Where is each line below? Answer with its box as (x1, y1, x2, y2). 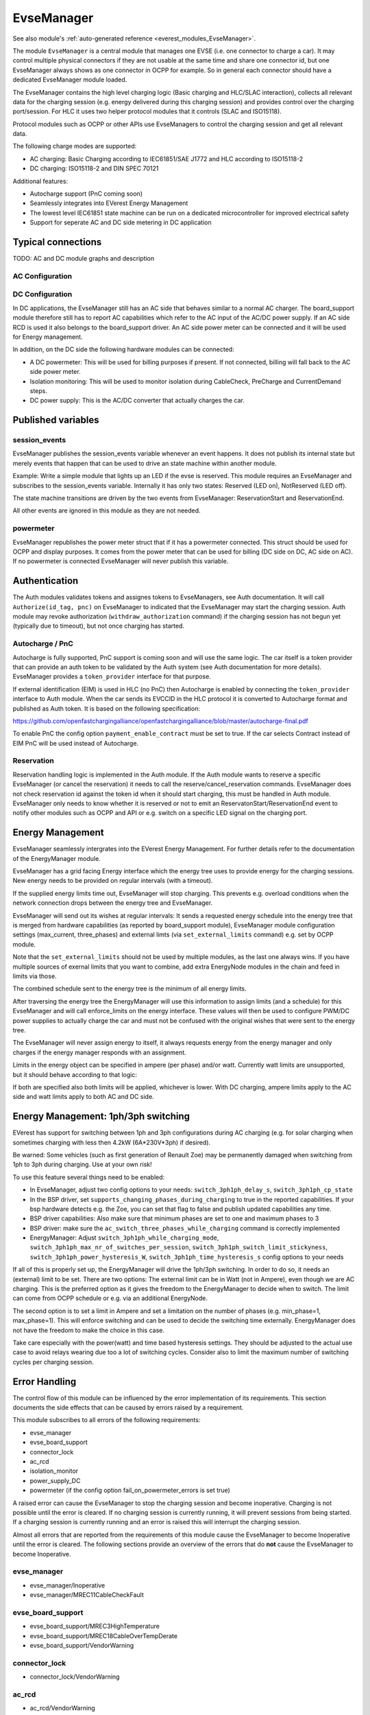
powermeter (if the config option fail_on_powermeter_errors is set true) (29, 1486, 231, 1495)
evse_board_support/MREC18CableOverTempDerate (29, 1631, 178, 1640)
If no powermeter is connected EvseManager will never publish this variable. (12, 557, 229, 565)
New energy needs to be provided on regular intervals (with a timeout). (12, 877, 213, 885)
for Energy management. (12, 333, 83, 341)
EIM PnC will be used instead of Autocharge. (12, 739, 139, 747)
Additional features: (12, 177, 69, 185)
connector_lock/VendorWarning (29, 1672, 120, 1681)
